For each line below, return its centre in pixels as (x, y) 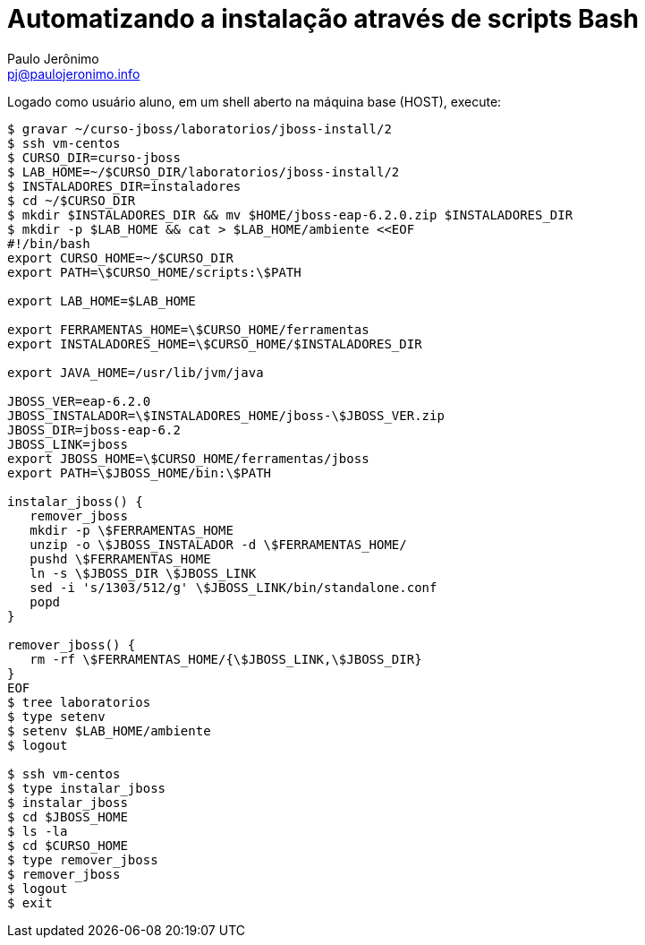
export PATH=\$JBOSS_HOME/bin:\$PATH (140, 472)
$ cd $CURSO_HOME (68, 845)
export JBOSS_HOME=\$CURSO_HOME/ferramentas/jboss (188, 458)
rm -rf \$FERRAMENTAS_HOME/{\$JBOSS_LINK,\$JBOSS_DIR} (226, 659)
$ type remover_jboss (83, 859)
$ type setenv (56, 716)
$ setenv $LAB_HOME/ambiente (109, 730)
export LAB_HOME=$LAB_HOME (102, 301)
